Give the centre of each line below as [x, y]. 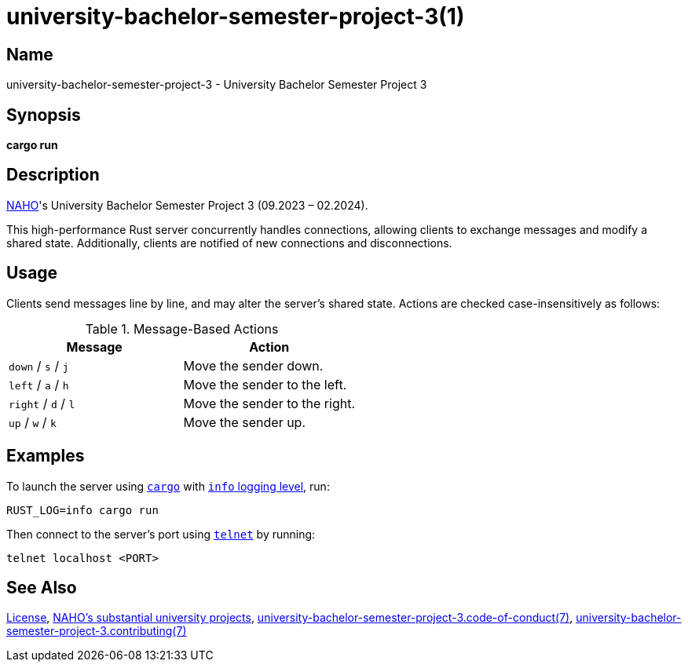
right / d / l [42, 403]
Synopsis [44, 115]
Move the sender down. [253, 365]
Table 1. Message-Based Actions [182, 329]
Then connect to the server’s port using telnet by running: [161, 534]
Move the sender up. [245, 422]
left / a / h [39, 384]
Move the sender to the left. [265, 384]
